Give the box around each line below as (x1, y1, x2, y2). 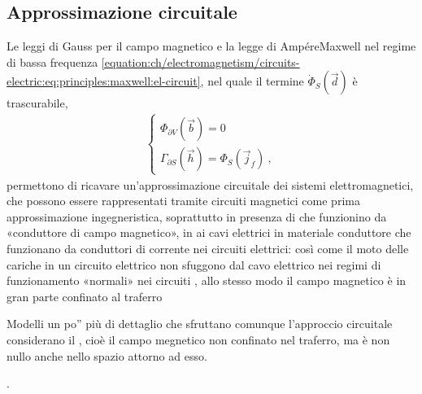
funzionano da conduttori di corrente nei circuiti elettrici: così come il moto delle (7, 239, 409, 256)
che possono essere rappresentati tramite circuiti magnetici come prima (7, 192, 360, 209)
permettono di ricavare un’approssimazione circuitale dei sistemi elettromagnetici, (7, 176, 414, 193)
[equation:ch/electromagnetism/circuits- (101, 53, 300, 70)
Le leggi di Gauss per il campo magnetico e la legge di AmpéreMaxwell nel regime (7, 37, 416, 55)
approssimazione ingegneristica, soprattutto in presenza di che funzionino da (7, 208, 387, 225)
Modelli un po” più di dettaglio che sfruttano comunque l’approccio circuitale (7, 315, 393, 332)
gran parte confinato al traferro (7, 287, 163, 304)
